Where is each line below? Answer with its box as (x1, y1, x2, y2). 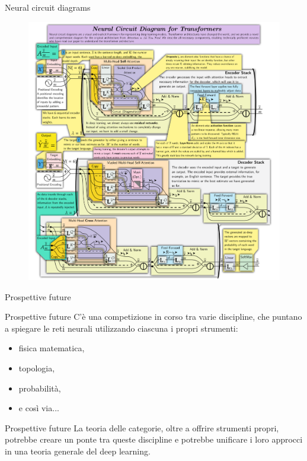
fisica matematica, (18, 342, 85, 354)
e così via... (18, 402, 59, 414)
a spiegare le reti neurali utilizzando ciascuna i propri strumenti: (5, 322, 238, 334)
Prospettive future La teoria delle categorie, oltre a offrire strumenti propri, (5, 421, 279, 434)
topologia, (18, 362, 55, 374)
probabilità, (18, 381, 61, 394)
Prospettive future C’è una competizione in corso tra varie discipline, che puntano (5, 310, 302, 323)
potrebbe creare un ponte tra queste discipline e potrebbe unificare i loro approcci (5, 433, 303, 446)
